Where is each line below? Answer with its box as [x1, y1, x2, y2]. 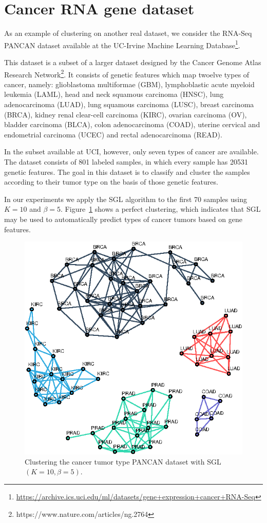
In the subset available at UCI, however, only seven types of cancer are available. [4, 146, 259, 157]
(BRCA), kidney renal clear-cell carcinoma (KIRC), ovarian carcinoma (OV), [4, 109, 247, 119]
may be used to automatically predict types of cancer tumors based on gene [4, 213, 242, 224]
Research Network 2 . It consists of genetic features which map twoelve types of [4, 67, 250, 79]
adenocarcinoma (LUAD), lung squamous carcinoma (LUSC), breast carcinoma [4, 99, 254, 109]
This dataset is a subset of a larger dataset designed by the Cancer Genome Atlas [4, 56, 261, 67]
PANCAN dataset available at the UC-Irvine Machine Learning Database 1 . [4, 38, 240, 50]
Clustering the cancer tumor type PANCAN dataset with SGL [25, 456, 221, 467]
